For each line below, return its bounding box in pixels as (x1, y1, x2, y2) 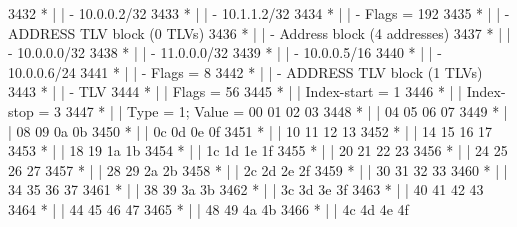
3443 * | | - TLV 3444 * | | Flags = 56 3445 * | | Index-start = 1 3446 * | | (8, 81, 462, 102)
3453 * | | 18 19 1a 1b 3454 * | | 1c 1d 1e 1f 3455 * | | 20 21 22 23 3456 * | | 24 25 (8, 140, 508, 161)
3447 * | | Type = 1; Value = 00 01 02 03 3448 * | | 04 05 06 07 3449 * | (65, 100, 508, 121)
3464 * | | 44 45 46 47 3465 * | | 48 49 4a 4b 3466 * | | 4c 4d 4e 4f (8, 198, 409, 219)
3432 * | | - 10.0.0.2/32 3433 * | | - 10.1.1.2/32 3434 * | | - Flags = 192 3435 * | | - (8, 3, 510, 23)
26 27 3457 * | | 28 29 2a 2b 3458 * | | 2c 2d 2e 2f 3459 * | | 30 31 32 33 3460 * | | (8, 159, 508, 180)
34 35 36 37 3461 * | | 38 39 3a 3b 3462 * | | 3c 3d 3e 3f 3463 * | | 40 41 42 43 (8, 179, 484, 200)
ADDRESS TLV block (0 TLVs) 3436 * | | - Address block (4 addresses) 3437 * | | (8, 22, 511, 43)
